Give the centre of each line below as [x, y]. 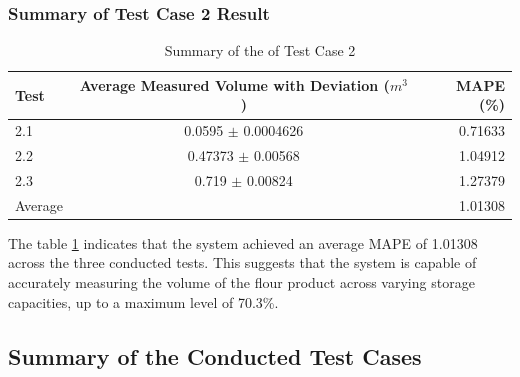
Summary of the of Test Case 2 [260, 50]
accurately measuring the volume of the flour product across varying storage [241, 282]
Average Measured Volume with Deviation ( [234, 84]
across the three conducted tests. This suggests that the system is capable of [242, 262]
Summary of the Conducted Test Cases [215, 355]
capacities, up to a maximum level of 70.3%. [143, 301]
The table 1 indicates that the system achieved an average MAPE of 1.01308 [243, 242]
